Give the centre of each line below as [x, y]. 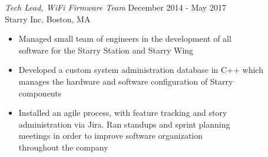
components [40, 93]
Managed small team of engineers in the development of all [125, 39]
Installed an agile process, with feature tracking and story [123, 113]
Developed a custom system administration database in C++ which [141, 70]
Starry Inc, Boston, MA [48, 19]
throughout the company [63, 147]
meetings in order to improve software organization [111, 136]
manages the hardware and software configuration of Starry [126, 81]
